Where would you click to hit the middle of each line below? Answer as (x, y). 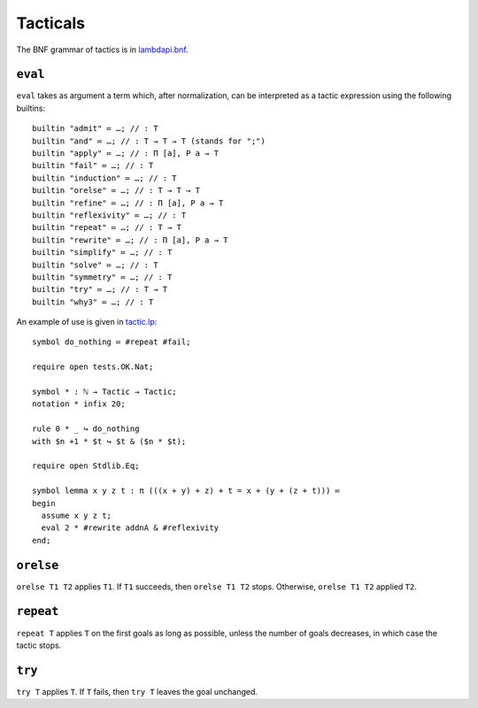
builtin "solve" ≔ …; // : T (95, 265)
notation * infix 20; (79, 404)
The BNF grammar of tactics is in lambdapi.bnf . (103, 50)
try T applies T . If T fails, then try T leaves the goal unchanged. (137, 691)
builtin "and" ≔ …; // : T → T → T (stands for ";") (149, 141)
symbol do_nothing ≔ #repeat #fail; (112, 342)
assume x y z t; (77, 515)
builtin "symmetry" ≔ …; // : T (102, 277)
